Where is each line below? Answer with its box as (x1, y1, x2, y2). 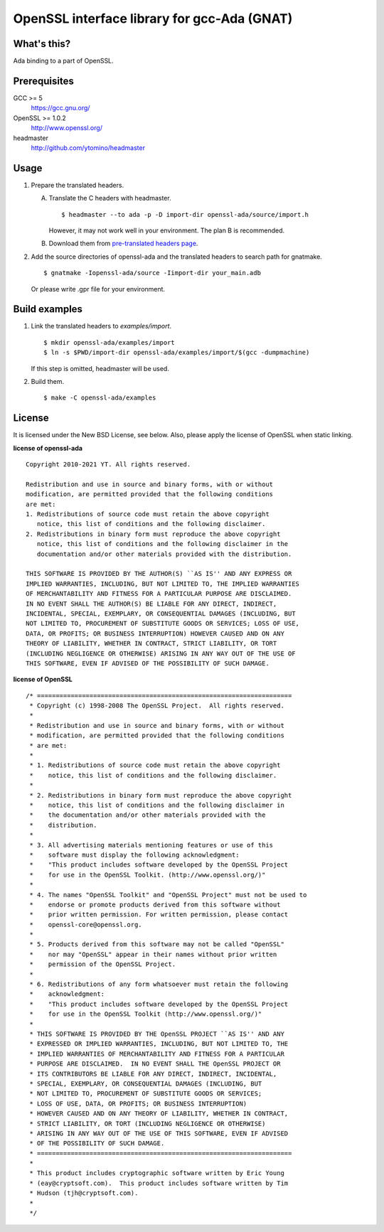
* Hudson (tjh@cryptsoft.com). (29, 1189, 139, 1197)
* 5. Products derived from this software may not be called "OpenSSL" (29, 941, 284, 948)
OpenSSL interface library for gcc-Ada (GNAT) (13, 11, 293, 26)
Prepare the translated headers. (31, 181, 124, 189)
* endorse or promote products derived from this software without (29, 900, 281, 909)
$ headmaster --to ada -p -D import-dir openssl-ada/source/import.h (61, 210, 309, 218)
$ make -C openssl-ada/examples (43, 394, 156, 402)
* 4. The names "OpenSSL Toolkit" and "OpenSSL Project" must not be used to (29, 891, 307, 899)
